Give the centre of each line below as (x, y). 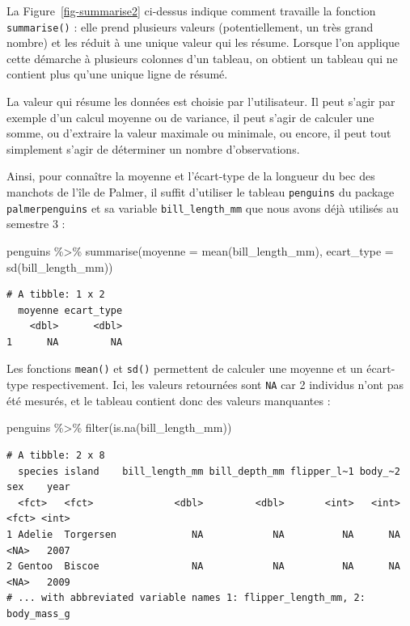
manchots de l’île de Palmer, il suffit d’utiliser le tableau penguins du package (201, 192)
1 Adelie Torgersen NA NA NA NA (203, 534)
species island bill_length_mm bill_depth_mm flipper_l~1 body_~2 (209, 471)
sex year (38, 487)
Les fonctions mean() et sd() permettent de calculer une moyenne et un (185, 368)
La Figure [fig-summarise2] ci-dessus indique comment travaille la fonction (191, 11)
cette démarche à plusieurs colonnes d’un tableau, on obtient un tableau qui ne (202, 58)
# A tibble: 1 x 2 (56, 295)
